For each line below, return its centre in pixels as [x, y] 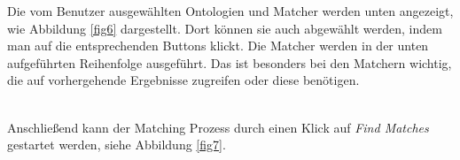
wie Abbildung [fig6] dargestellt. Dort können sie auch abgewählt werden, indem [225, 28]
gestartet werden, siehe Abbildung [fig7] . [117, 145]
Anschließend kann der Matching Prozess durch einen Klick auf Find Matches [218, 127]
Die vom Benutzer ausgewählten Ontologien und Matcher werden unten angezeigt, [230, 11]
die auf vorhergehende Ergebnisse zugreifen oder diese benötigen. [183, 80]
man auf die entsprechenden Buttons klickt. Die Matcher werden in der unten [218, 46]
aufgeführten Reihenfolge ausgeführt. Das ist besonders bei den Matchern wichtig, [230, 62]
